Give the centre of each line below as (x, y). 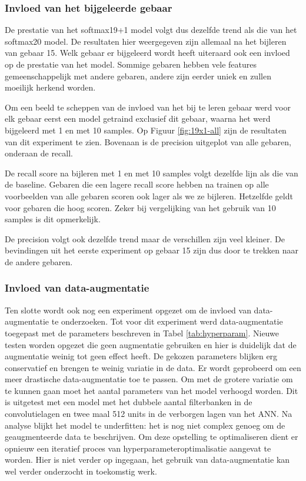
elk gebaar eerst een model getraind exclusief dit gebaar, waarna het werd (138, 118)
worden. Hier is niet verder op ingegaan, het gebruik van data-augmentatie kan (147, 460)
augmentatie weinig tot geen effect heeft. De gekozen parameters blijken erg (141, 356)
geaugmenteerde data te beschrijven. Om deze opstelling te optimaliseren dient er (152, 437)
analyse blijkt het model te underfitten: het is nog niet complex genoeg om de (145, 425)
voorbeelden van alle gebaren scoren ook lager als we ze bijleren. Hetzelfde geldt (149, 196)
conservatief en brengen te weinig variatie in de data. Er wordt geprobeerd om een (153, 367)
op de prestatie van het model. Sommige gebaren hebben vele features (131, 64)
